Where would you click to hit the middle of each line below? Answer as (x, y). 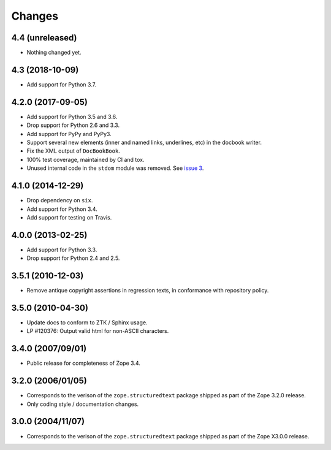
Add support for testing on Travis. (69, 217)
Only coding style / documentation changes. (83, 404)
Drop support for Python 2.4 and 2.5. (73, 258)
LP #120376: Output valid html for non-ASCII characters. (98, 331)
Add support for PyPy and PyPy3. (69, 134)
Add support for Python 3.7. (62, 84)
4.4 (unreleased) (44, 38)
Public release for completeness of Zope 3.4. (84, 363)
